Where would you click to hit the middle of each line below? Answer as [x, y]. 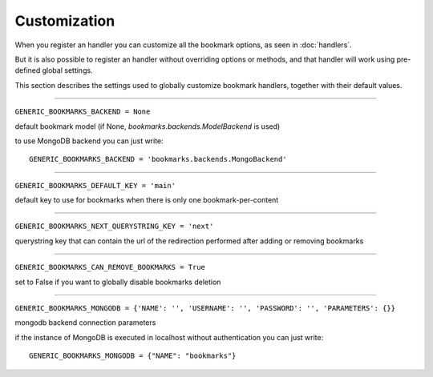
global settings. [67, 70]
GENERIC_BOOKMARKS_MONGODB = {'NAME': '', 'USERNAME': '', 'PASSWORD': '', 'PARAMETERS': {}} [205, 309]
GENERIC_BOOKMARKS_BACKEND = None [83, 112]
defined [28, 70]
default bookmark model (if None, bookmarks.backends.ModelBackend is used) [148, 126]
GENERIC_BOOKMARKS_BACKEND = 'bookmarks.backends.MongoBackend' [158, 159]
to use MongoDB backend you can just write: [89, 141]
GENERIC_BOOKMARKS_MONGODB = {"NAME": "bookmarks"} [133, 356]
